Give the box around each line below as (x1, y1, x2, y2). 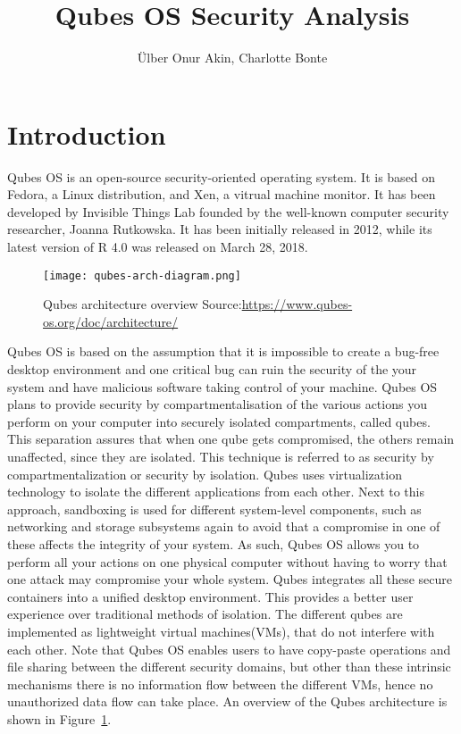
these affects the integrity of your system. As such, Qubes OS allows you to (7, 535, 420, 553)
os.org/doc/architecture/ (43, 312, 179, 330)
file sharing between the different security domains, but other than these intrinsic (7, 657, 451, 676)
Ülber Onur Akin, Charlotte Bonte (137, 48, 328, 67)
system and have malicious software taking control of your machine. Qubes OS (7, 377, 438, 396)
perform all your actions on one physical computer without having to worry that (7, 552, 448, 571)
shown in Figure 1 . (7, 709, 112, 728)
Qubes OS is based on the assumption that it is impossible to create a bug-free (7, 342, 440, 361)
